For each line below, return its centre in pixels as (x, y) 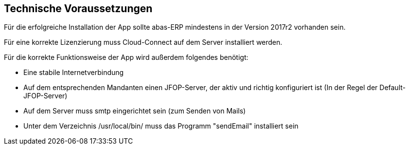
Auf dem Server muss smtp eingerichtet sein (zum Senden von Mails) (135, 111)
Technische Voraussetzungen (78, 9)
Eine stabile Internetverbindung (74, 73)
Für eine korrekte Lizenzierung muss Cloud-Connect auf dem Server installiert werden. (143, 42)
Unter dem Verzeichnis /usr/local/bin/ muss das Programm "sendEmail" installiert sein (161, 126)
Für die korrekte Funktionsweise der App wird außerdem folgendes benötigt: (126, 57)
